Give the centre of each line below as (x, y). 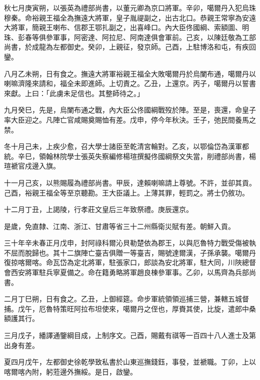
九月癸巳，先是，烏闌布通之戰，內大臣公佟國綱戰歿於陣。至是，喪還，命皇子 (130, 110)
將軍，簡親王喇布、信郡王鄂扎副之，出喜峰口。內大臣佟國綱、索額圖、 (126, 27)
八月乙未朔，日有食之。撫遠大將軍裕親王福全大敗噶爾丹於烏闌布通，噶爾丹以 (130, 73)
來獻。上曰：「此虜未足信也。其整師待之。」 (74, 93)
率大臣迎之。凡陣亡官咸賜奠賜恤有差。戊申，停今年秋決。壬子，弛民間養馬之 (130, 119)
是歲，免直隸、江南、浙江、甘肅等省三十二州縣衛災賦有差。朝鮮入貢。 (119, 226)
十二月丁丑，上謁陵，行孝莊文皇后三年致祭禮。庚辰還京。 (98, 209)
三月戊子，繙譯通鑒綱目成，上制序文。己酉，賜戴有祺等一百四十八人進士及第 (130, 335)
